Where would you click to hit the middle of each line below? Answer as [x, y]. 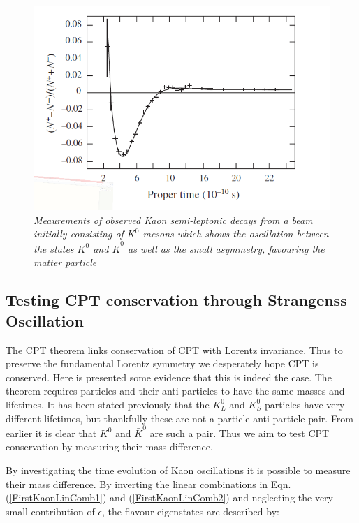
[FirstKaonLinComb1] [56, 498]
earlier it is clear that [51, 433]
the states [54, 248]
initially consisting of [79, 234]
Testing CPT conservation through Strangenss [176, 300]
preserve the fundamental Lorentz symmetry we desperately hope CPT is [162, 363]
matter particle [65, 262]
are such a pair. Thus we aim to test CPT [240, 433]
